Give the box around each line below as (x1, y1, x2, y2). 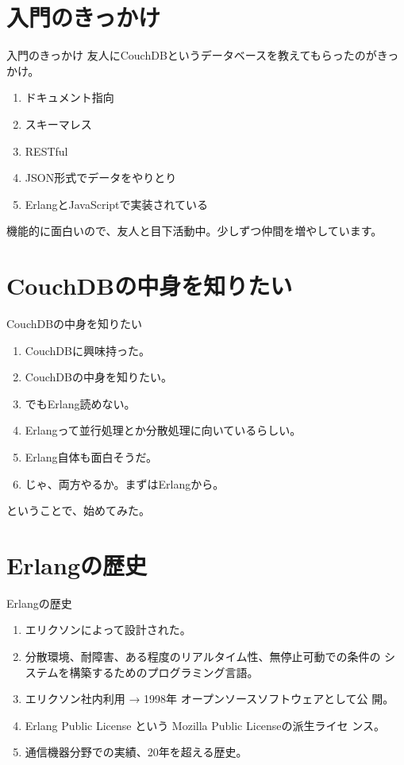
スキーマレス (25, 115, 92, 132)
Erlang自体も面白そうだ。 (25, 448, 158, 465)
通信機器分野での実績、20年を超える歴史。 (25, 744, 248, 760)
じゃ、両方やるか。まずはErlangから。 (25, 475, 225, 492)
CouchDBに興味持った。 (25, 342, 150, 358)
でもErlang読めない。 (25, 395, 136, 411)
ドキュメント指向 (25, 89, 114, 106)
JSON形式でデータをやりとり (25, 169, 177, 186)
